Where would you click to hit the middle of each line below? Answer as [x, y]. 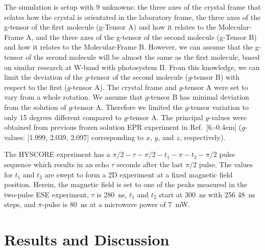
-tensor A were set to [215, 87]
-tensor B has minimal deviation [199, 97]
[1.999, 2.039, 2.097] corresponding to [86, 137]
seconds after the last [150, 164]
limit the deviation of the [44, 77]
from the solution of [35, 107]
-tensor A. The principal [165, 117]
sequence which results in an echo [57, 164]
